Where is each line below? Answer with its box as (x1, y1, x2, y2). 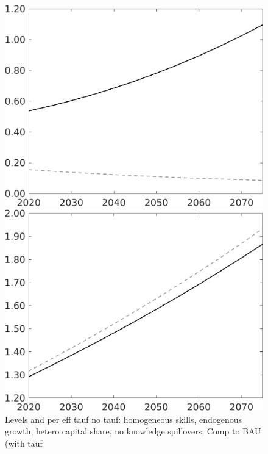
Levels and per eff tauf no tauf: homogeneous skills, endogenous (5, 413, 242, 425)
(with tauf (5, 437, 43, 450)
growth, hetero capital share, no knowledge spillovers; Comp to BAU (5, 425, 261, 438)
